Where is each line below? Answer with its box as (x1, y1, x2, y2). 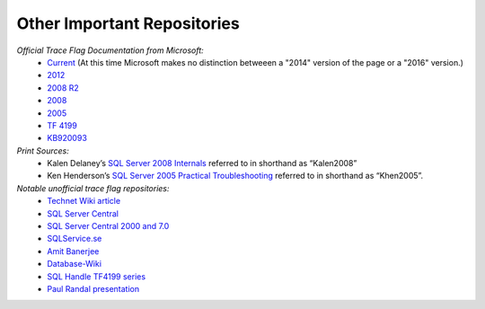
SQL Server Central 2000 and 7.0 (47, 221, 170, 232)
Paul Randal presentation (47, 283, 139, 294)
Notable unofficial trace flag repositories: (16, 182, 170, 193)
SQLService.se (47, 234, 102, 244)
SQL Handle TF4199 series (47, 270, 146, 282)
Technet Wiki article (47, 196, 121, 207)
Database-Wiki (47, 259, 102, 269)
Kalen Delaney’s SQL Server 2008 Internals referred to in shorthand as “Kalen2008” (47, 158, 357, 169)
